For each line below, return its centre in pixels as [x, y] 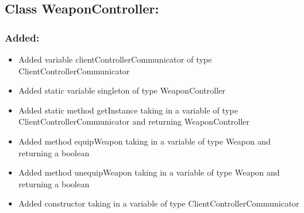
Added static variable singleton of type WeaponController [122, 90]
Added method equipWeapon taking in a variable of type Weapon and [145, 141]
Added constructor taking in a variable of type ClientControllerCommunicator [159, 203]
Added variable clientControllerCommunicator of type [115, 59]
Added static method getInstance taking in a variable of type [128, 110]
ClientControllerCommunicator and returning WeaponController [134, 121]
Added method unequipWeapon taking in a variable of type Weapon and [149, 172]
